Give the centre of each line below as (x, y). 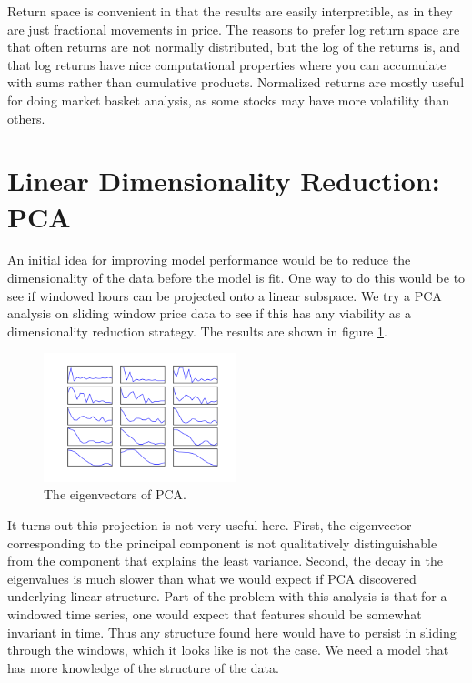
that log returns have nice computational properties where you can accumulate (227, 64)
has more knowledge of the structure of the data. (143, 667)
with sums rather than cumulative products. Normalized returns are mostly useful (236, 82)
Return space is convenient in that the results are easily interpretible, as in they (230, 11)
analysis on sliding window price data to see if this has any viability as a (209, 313)
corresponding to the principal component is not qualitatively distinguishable (222, 542)
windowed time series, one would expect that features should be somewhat (215, 613)
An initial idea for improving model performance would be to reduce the (209, 260)
